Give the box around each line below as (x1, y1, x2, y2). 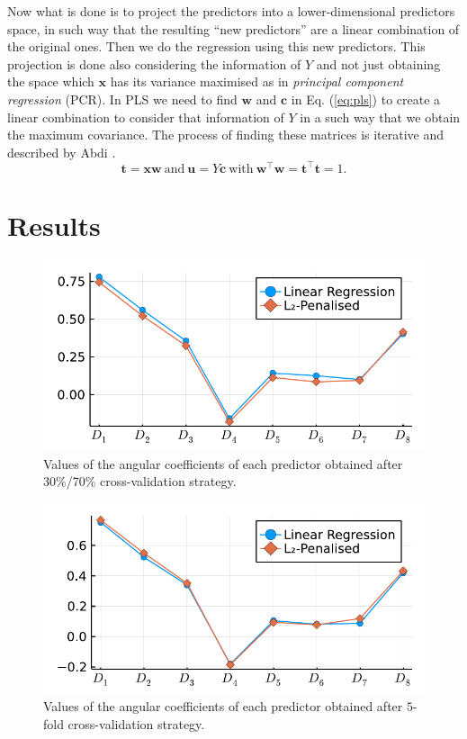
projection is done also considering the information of (7, 54, 301, 73)
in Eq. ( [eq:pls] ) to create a (291, 89, 441, 108)
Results (7, 207, 101, 244)
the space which (7, 72, 94, 91)
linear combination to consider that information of (7, 107, 284, 126)
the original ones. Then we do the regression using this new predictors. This (7, 37, 426, 56)
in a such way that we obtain (300, 107, 461, 126)
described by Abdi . (7, 142, 116, 161)
